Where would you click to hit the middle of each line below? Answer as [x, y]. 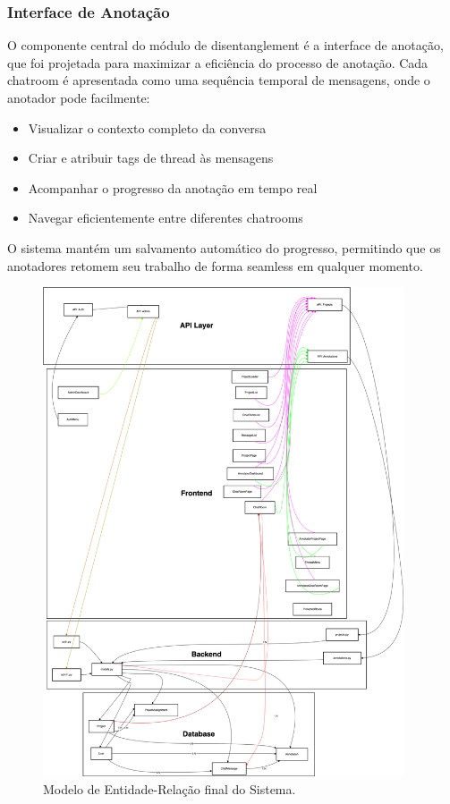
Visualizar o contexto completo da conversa [147, 127]
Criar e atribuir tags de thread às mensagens [151, 158]
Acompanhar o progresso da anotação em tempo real [173, 187]
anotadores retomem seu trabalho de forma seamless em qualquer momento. [215, 265]
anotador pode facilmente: [79, 97]
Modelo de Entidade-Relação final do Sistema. [170, 788]
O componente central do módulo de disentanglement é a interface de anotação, [225, 45]
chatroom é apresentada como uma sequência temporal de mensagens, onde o [219, 80]
